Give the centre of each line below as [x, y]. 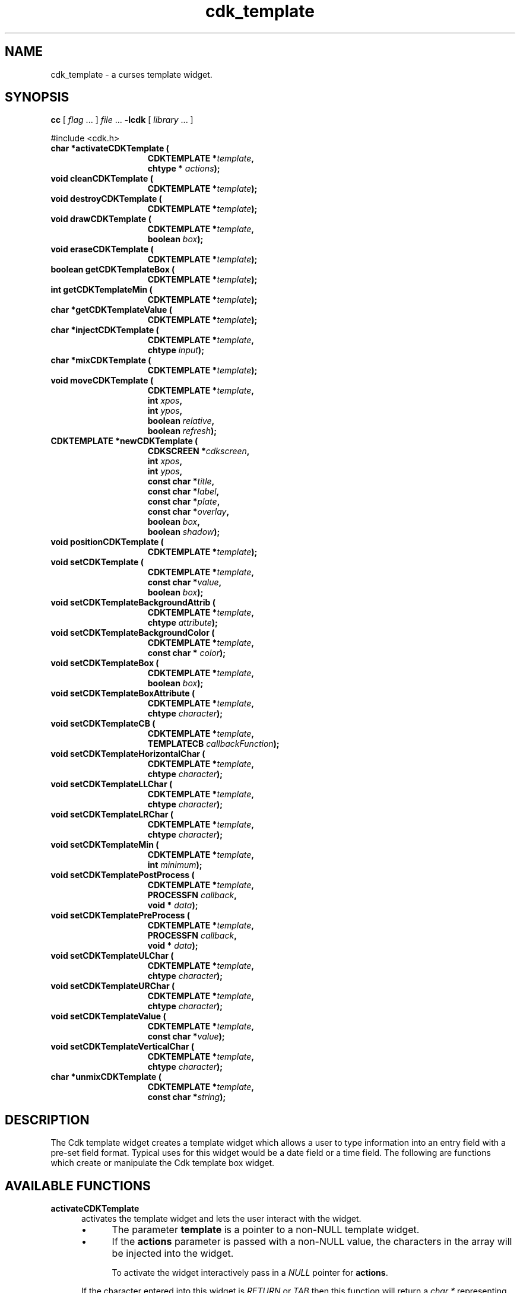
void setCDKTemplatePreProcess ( [120, 915]
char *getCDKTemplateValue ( [111, 310]
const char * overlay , [188, 512]
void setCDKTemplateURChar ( [113, 986]
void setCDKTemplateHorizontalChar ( [128, 754]
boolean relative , [181, 421]
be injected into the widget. [173, 1254]
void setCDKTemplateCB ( [103, 724]
